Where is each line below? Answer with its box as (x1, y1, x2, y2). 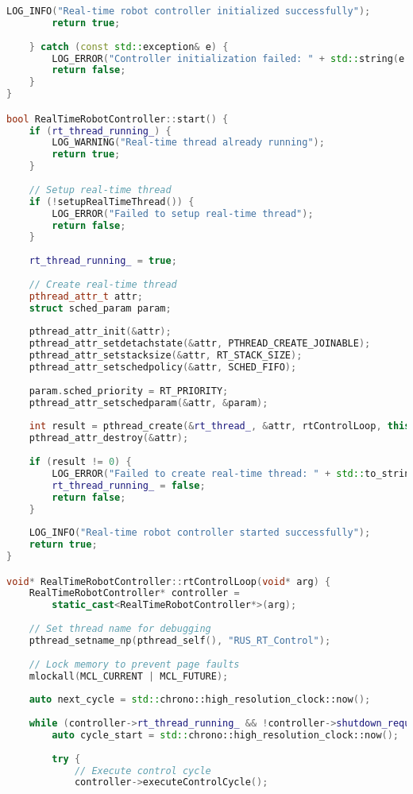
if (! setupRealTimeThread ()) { (29, 196, 195, 207)
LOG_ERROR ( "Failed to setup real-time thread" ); (52, 207, 314, 219)
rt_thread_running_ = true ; (29, 255, 177, 267)
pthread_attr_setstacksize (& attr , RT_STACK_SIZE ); (29, 350, 303, 362)
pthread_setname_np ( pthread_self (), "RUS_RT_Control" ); (29, 634, 331, 646)
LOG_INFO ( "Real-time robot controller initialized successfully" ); (6, 6, 371, 17)
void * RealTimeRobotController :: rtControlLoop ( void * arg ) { (6, 575, 331, 587)
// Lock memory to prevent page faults (29, 658, 240, 670)
